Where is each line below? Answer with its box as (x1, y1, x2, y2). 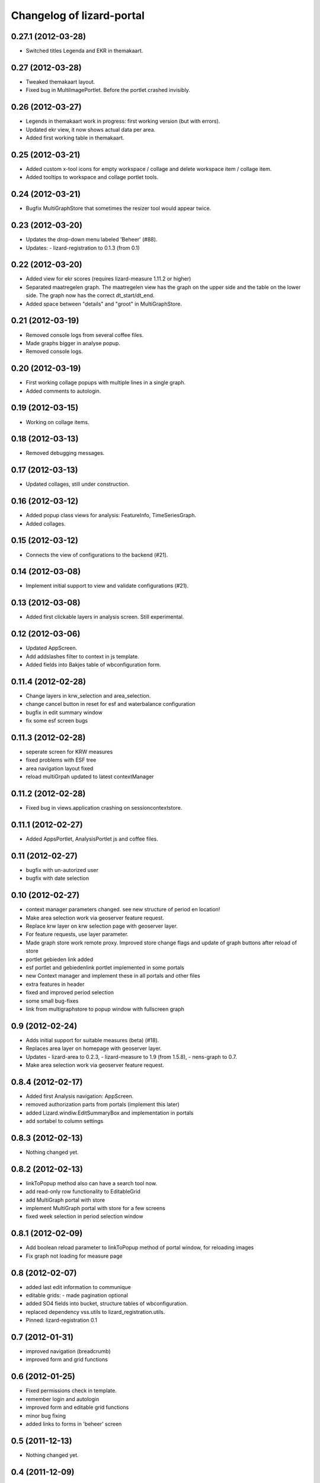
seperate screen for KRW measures (25, 748, 113, 756)
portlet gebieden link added (25, 956, 94, 963)
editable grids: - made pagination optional (25, 1292, 129, 1299)
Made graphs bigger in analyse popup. (25, 339, 121, 346)
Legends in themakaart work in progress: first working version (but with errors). (25, 117, 220, 125)
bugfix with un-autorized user (25, 866, 99, 873)
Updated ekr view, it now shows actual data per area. (25, 126, 156, 133)
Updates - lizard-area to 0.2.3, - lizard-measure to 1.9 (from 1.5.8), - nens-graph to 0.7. (25, 1053, 237, 1060)
